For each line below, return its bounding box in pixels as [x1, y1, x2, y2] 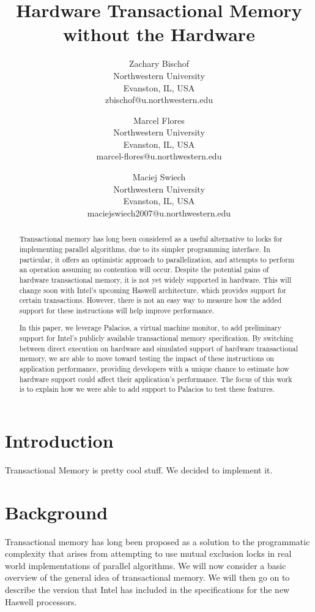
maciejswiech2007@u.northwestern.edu [87, 206, 231, 219]
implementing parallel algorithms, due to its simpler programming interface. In [19, 243, 270, 254]
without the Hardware [63, 21, 255, 47]
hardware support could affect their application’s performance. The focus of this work [19, 373, 292, 384]
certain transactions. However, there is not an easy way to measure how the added [19, 295, 282, 305]
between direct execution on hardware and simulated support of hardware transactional [19, 343, 298, 353]
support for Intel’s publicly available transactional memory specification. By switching [19, 333, 294, 343]
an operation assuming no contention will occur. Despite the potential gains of [19, 264, 269, 275]
